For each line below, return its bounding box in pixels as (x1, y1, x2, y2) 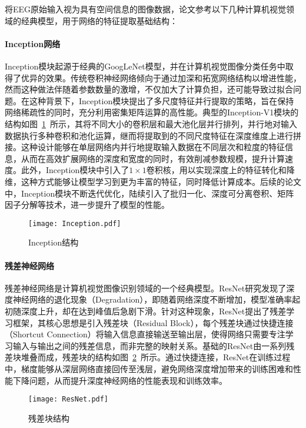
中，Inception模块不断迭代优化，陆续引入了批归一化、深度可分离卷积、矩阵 (5, 187, 294, 199)
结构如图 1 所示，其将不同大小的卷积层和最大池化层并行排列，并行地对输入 (5, 117, 297, 130)
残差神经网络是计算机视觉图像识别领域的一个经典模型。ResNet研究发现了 (5, 281, 287, 294)
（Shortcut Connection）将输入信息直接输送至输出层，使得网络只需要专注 (5, 328, 285, 340)
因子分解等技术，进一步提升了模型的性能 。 (5, 198, 169, 211)
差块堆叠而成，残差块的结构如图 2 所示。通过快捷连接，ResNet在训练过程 (5, 351, 291, 363)
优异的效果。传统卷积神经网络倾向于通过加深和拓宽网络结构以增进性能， (21, 71, 301, 84)
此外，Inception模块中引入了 (21, 164, 129, 176)
